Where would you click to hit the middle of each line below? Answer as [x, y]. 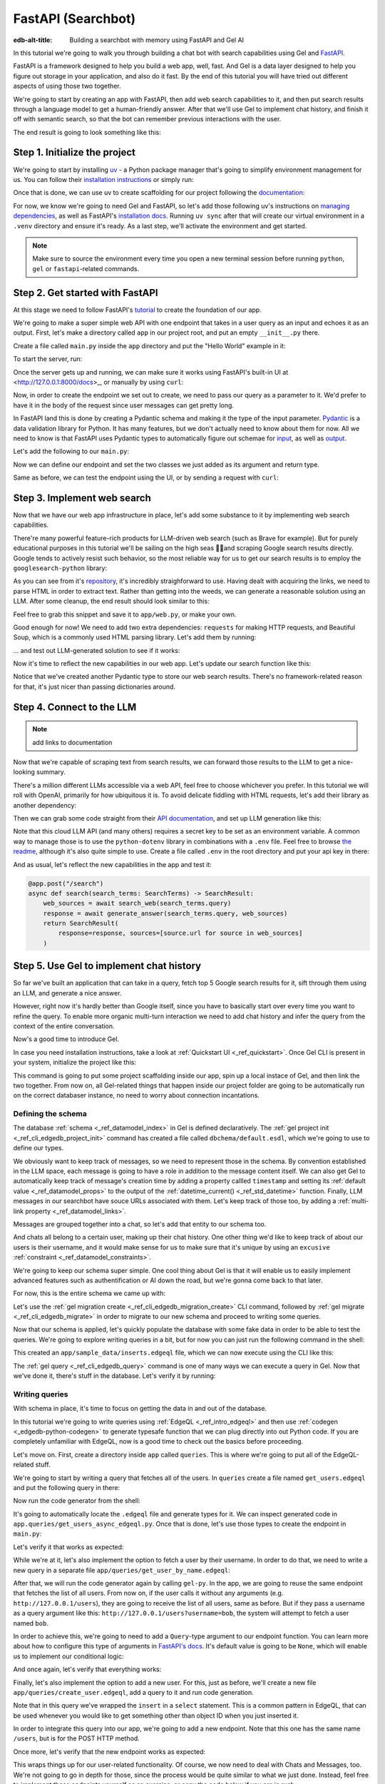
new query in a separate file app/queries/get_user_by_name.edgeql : [122, 1570]
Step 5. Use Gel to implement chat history [107, 966]
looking [24, 772]
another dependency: [45, 805]
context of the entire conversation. [64, 1026]
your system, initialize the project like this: [75, 1063]
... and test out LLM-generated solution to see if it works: [97, 650]
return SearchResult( [81, 923]
